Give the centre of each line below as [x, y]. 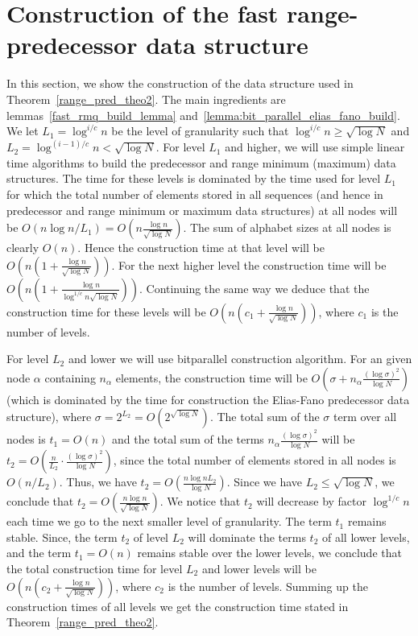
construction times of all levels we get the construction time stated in [178, 606]
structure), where [49, 417]
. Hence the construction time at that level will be [201, 248]
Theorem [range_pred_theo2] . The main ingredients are [146, 99]
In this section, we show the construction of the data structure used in [180, 83]
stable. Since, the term [62, 537]
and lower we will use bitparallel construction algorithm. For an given [240, 359]
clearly [23, 248]
